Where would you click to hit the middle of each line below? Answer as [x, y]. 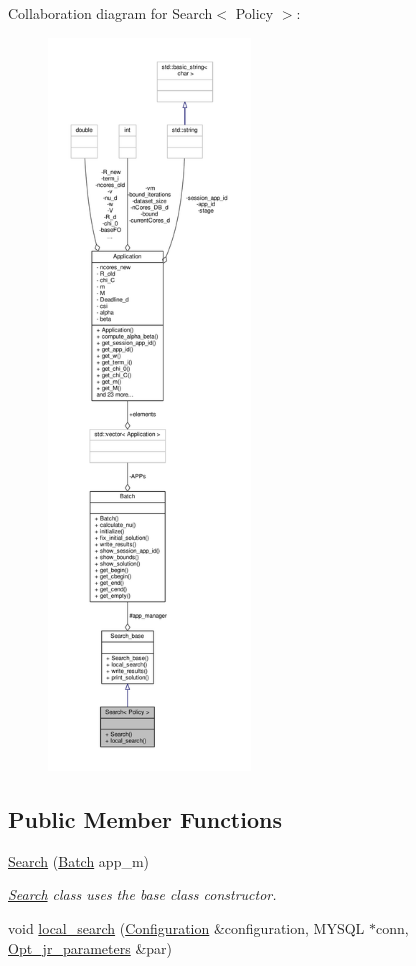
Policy [254, 13]
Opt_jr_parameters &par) [90, 947]
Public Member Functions [145, 818]
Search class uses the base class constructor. [142, 894]
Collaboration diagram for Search [110, 13]
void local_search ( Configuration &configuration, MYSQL [186, 927]
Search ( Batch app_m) [79, 860]
